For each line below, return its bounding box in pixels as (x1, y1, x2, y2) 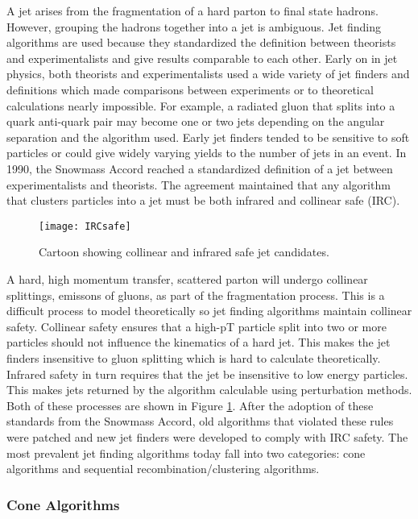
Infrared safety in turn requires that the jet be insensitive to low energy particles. (6, 365, 408, 382)
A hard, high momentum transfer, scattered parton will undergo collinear (6, 270, 368, 287)
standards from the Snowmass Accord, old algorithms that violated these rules (6, 413, 394, 430)
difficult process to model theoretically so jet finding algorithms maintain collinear (6, 302, 412, 319)
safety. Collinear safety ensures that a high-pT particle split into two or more (6, 318, 387, 334)
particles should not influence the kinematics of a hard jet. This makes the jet (6, 334, 391, 351)
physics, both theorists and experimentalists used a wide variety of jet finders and (6, 65, 410, 82)
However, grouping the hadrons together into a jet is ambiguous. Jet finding (6, 18, 381, 35)
